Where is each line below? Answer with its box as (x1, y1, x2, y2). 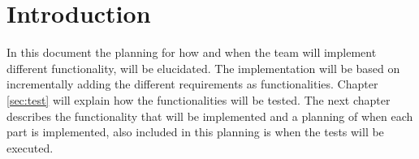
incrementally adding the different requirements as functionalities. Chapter (6, 75, 378, 92)
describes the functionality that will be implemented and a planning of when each (6, 107, 413, 124)
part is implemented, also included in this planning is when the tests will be (6, 123, 384, 140)
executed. (6, 139, 54, 156)
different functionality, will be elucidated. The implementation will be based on (6, 59, 400, 76)
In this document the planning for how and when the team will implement (6, 44, 377, 61)
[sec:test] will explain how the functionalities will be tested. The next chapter (6, 91, 391, 108)
